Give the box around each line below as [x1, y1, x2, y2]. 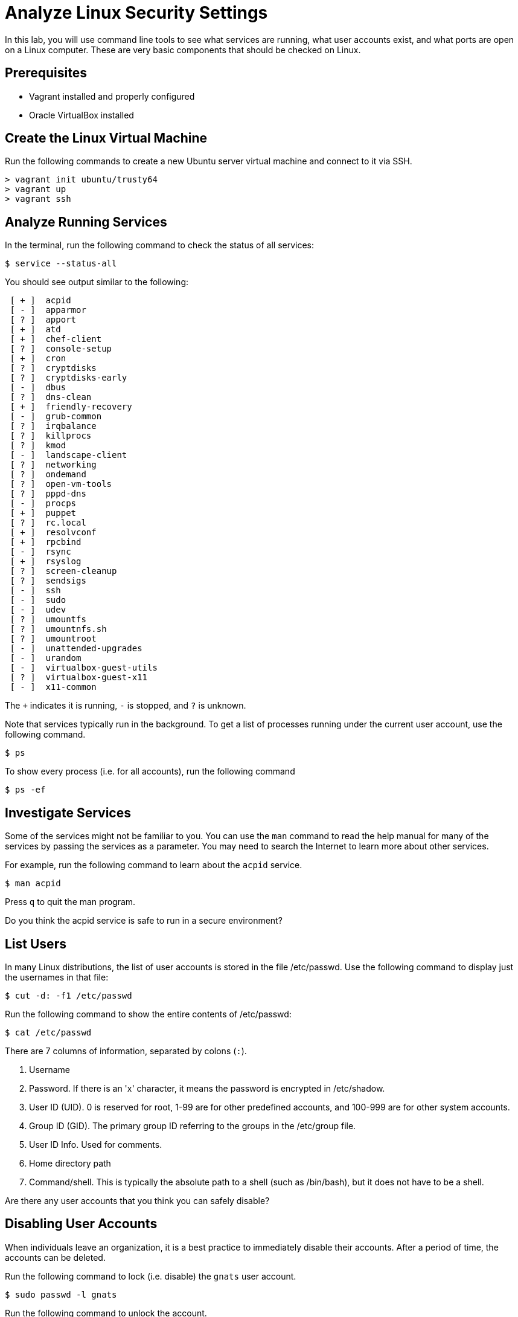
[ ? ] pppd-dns [10, 489, 86, 499]
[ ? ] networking [10, 460, 97, 470]
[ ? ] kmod [10, 440, 66, 451]
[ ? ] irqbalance [10, 421, 97, 431]
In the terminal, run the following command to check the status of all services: [5, 240, 315, 251]
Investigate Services [5, 805, 131, 820]
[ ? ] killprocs [10, 431, 92, 441]
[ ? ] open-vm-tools [10, 479, 112, 489]
